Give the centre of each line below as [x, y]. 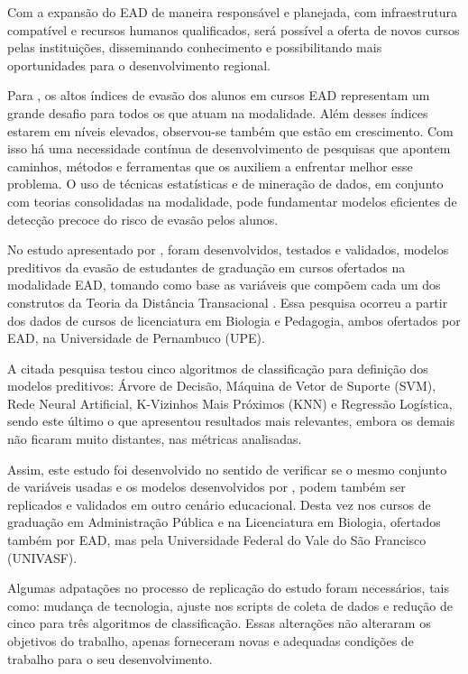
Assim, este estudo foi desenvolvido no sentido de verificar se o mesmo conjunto [227, 469]
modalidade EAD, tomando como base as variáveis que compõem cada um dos [224, 285]
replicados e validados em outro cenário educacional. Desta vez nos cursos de [219, 504]
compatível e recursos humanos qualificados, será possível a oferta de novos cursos [234, 29]
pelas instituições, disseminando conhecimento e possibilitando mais [195, 47]
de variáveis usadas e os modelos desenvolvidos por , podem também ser [206, 487]
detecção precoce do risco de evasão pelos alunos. [143, 219]
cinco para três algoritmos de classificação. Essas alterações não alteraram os [219, 623]
